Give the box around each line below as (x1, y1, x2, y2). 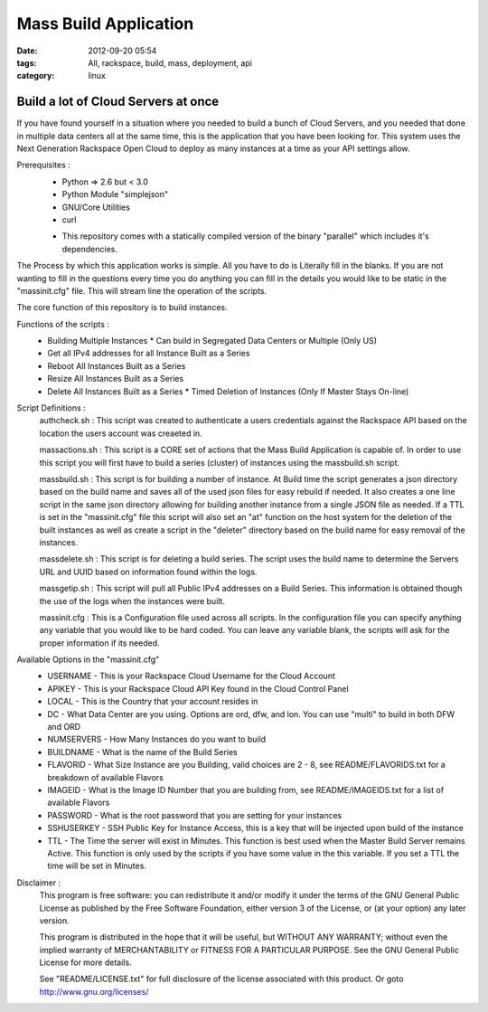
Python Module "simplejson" (61, 189, 169, 200)
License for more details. (39, 957, 132, 968)
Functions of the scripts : (16, 318, 110, 329)
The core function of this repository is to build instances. (16, 302, 228, 313)
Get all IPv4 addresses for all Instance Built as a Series (47, 348, 250, 359)
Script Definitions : (16, 402, 86, 413)
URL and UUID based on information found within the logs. (39, 566, 258, 577)
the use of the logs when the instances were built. (39, 595, 226, 606)
